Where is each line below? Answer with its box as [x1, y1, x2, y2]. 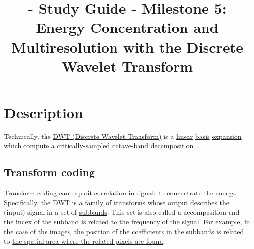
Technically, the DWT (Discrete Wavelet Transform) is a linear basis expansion [4, 131, 242, 141]
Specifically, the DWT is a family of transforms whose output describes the [4, 197, 230, 207]
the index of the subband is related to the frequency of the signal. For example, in [4, 217, 250, 227]
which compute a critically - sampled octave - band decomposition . [4, 140, 199, 151]
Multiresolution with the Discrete [11, 36, 243, 56]
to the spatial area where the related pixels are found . [4, 236, 165, 246]
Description [4, 102, 84, 122]
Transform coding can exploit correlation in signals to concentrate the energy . [4, 188, 237, 198]
